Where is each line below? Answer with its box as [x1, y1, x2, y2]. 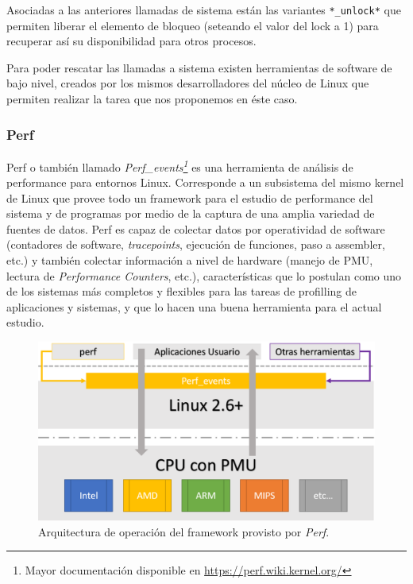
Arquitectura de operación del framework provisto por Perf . [38, 523, 330, 540]
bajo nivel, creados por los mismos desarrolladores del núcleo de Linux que [6, 75, 369, 91]
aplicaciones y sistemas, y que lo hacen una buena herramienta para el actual [6, 298, 382, 315]
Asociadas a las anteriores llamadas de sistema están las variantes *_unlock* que [6, 2, 401, 17]
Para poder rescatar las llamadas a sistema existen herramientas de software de [6, 59, 392, 75]
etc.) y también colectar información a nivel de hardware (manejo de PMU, [6, 252, 373, 269]
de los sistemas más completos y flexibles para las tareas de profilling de [6, 283, 357, 300]
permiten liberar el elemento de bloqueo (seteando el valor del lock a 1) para [6, 17, 379, 33]
